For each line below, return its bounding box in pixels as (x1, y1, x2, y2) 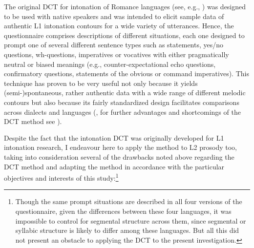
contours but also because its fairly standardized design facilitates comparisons (4, 97, 239, 107)
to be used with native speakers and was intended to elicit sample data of (4, 11, 224, 21)
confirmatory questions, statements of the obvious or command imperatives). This (4, 68, 249, 79)
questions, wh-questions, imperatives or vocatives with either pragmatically (4, 49, 229, 59)
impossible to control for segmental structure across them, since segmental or (15, 215, 246, 226)
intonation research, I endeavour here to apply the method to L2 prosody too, (4, 142, 237, 152)
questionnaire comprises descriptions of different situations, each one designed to (4, 30, 245, 40)
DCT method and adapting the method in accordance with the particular (4, 161, 225, 171)
